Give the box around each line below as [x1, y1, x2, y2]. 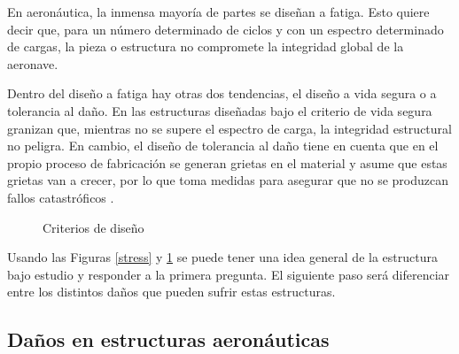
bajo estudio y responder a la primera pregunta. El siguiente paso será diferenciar [7, 265, 450, 283]
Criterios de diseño [43, 218, 144, 236]
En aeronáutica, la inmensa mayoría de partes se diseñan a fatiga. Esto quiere [7, 3, 430, 20]
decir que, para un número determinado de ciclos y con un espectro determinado [7, 19, 444, 38]
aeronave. [7, 54, 58, 73]
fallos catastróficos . [7, 188, 114, 206]
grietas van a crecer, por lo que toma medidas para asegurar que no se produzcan [7, 171, 448, 189]
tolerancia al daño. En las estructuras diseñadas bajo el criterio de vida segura [7, 101, 432, 119]
